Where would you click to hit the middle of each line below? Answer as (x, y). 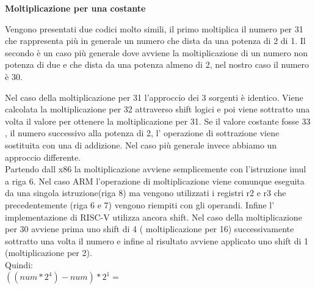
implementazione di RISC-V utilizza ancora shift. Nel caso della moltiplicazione (154, 217)
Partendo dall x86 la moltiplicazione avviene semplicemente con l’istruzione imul (156, 169)
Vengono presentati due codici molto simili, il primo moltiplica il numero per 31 (154, 28)
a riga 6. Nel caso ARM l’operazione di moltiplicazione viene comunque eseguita (155, 181)
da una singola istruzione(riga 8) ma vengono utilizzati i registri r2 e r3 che (146, 193)
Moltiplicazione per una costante (75, 8)
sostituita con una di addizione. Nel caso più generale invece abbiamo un (141, 144)
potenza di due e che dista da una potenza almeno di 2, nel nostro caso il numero (157, 64)
